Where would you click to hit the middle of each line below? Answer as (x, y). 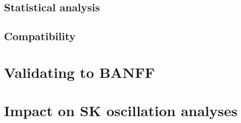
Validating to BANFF (80, 72)
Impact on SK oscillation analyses (121, 111)
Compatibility (40, 36)
